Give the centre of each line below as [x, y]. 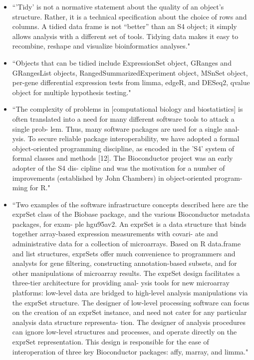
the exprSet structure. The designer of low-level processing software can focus [131, 302]
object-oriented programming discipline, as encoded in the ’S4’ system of [123, 148]
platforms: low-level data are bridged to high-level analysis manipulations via [130, 293]
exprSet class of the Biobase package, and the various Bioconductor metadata [131, 214]
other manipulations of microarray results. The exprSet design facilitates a [126, 273]
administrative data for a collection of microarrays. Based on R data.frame [127, 244]
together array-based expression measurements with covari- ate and [115, 234]
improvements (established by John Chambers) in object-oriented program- [127, 177]
